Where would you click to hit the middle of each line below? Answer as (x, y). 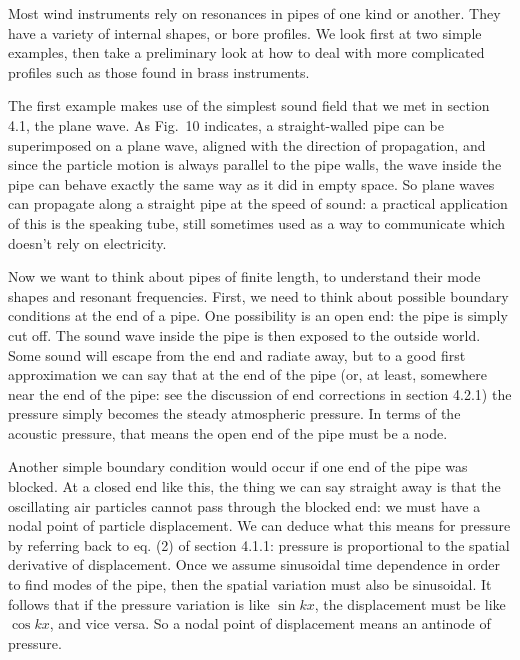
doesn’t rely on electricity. (87, 242)
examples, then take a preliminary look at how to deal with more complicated (246, 52)
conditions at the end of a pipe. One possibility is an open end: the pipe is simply (258, 315)
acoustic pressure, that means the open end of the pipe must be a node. (228, 432)
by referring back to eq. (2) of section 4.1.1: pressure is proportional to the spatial (259, 544)
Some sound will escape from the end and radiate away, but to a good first (237, 354)
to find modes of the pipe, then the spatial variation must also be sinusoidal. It (250, 584)
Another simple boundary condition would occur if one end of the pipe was (238, 466)
